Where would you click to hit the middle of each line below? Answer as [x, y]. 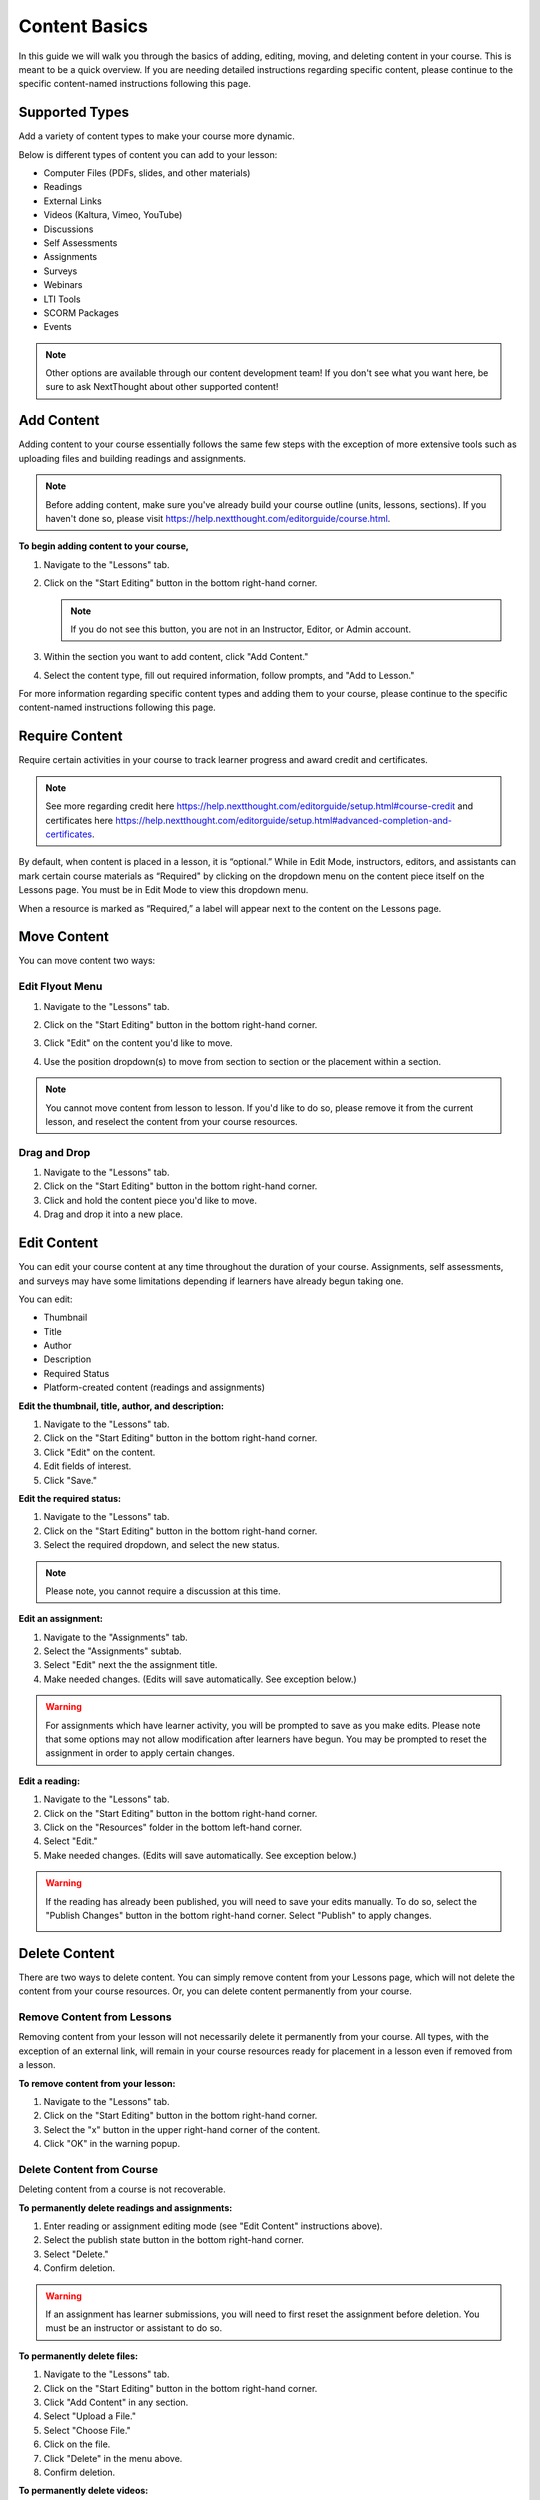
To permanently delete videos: [83, 2491]
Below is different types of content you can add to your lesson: [148, 154]
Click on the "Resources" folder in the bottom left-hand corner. [173, 1827]
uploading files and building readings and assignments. [132, 458]
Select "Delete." [76, 2254]
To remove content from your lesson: [97, 2083]
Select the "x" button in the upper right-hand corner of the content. [182, 2129]
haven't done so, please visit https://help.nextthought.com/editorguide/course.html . [218, 518]
